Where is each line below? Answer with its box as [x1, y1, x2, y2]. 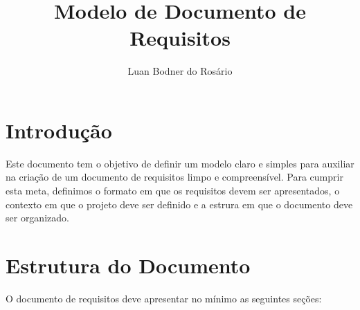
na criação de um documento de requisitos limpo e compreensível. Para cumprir [6, 170, 343, 184]
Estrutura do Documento [6, 251, 251, 279]
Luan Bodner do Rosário [127, 64, 233, 78]
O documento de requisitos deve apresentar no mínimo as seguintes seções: [6, 291, 322, 305]
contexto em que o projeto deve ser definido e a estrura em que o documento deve [6, 197, 353, 211]
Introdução [6, 116, 112, 144]
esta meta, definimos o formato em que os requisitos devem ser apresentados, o [6, 183, 340, 198]
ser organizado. [6, 210, 69, 225]
